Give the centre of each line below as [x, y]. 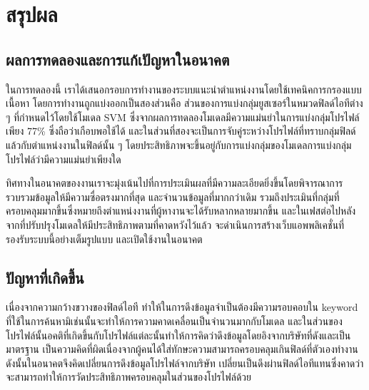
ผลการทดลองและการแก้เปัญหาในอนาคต [118, 59]
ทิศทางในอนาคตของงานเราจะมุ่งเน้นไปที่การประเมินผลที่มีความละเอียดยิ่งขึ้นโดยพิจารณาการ [175, 183]
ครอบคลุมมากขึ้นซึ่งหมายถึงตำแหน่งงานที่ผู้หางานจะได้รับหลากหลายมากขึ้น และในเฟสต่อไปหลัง [181, 211]
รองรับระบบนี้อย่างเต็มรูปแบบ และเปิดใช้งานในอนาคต [104, 238]
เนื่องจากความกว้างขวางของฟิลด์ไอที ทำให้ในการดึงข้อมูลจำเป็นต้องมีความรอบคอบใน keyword [182, 307]
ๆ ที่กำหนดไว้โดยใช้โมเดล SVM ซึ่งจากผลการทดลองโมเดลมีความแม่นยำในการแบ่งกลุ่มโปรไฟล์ [183, 117]
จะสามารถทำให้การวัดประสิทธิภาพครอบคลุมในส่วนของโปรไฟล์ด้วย [128, 377]
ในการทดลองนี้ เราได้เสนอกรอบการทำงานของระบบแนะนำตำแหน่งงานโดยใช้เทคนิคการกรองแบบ [184, 89]
